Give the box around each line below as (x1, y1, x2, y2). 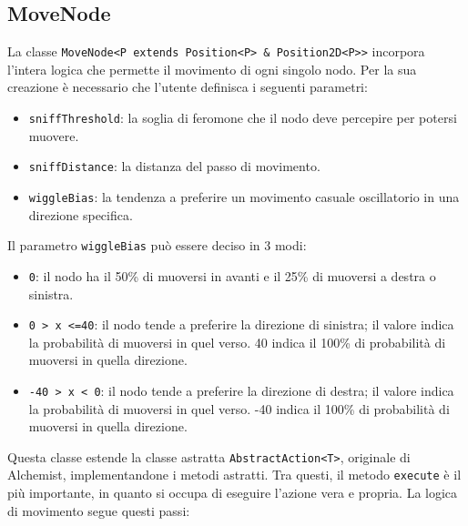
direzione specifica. (28, 205, 133, 224)
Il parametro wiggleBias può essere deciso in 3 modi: (7, 236, 307, 255)
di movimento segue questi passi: (7, 501, 190, 520)
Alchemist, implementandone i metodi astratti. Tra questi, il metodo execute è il (7, 465, 462, 484)
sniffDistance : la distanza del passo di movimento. (28, 157, 320, 176)
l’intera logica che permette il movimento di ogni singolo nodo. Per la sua (7, 59, 417, 78)
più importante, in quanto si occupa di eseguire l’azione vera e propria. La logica (7, 483, 458, 502)
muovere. (28, 126, 79, 145)
